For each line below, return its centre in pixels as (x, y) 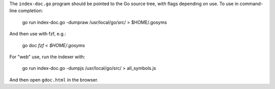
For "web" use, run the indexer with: (47, 57)
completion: (31, 11)
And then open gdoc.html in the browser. (54, 80)
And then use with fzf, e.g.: (38, 34)
